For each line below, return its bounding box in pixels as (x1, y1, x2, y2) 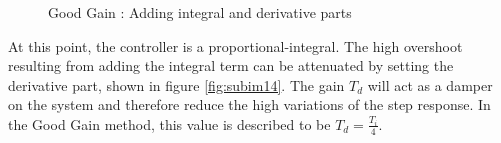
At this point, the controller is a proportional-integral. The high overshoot (8, 35, 463, 56)
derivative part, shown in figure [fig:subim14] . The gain (8, 74, 345, 95)
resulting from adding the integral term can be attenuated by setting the (8, 55, 454, 76)
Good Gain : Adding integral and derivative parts (48, 2, 352, 22)
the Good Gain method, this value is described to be (8, 113, 331, 134)
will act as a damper (367, 74, 493, 95)
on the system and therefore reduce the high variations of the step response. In (8, 94, 491, 115)
